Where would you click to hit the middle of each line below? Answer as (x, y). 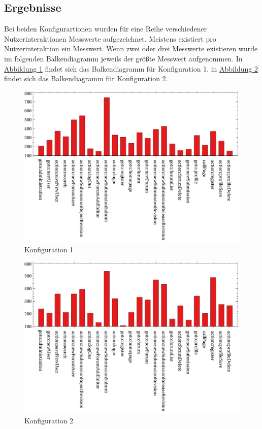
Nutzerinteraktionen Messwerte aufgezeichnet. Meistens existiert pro (110, 38)
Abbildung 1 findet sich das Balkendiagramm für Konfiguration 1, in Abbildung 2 (131, 68)
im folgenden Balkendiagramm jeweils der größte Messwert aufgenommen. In (123, 58)
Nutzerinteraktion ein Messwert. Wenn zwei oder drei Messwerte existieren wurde (131, 48)
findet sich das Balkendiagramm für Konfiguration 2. (86, 78)
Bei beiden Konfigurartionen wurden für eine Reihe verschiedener (106, 29)
